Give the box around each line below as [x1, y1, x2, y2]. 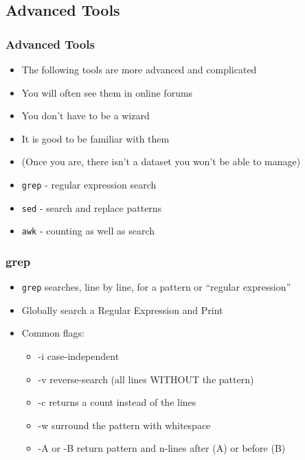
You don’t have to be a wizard [21, 108, 150, 123]
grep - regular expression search [21, 177, 157, 191]
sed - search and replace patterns [21, 200, 162, 215]
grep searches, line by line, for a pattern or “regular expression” [21, 280, 291, 294]
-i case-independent [38, 349, 120, 363]
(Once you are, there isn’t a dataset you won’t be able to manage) [21, 154, 301, 169]
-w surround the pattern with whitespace [38, 417, 211, 432]
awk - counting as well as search [21, 223, 155, 238]
